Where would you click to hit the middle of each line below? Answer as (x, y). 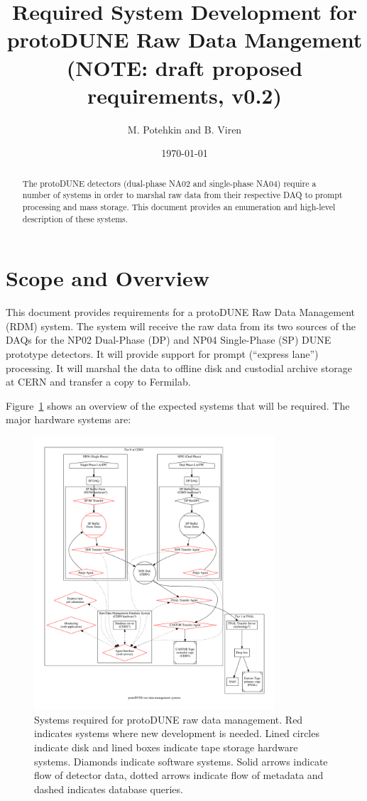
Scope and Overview (108, 278)
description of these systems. (75, 218)
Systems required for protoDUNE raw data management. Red (169, 719)
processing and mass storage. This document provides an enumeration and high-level (179, 206)
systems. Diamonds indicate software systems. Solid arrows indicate (181, 761)
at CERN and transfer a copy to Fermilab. (98, 382)
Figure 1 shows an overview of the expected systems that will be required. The (178, 405)
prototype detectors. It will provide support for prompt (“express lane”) (162, 354)
